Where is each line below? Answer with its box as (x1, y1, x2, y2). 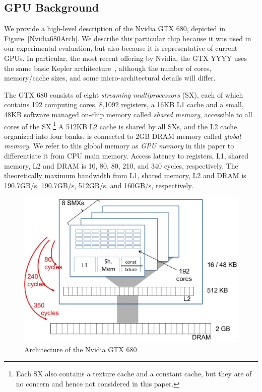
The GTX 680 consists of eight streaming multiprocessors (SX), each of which (4, 89, 243, 100)
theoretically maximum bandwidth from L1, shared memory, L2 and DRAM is (4, 170, 246, 181)
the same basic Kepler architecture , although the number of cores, (4, 62, 212, 73)
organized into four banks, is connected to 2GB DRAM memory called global (4, 130, 241, 141)
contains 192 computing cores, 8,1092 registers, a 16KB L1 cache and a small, (4, 99, 244, 110)
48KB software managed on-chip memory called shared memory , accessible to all (4, 109, 252, 119)
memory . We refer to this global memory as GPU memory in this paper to (4, 140, 234, 151)
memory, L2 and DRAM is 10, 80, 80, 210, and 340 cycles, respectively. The (4, 160, 238, 171)
